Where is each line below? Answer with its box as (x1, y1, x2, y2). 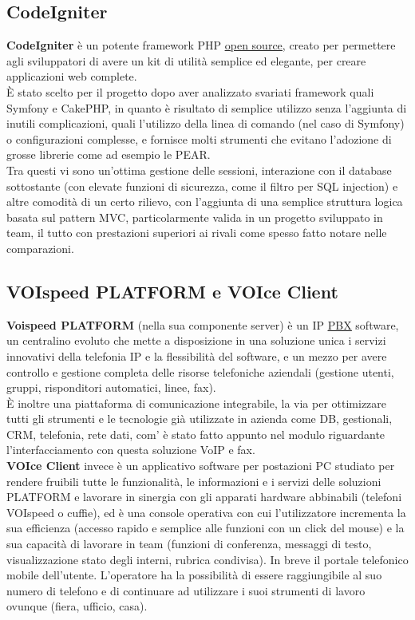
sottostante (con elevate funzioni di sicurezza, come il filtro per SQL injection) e (6, 177, 398, 194)
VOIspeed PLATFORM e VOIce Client (6, 278, 338, 303)
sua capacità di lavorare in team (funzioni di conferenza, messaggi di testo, (6, 535, 372, 552)
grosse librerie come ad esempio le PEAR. (6, 146, 211, 163)
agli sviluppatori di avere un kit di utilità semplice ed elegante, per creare (6, 52, 366, 69)
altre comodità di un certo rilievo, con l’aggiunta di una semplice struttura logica (6, 193, 403, 210)
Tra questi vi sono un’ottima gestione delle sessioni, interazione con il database (6, 161, 392, 178)
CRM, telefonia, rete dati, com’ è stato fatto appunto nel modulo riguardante (6, 425, 385, 442)
